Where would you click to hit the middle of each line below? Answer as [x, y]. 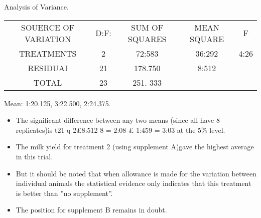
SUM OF [147, 27]
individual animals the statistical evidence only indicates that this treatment [134, 183]
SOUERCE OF [48, 27]
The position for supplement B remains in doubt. [91, 210]
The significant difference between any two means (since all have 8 [118, 120]
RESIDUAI [48, 68]
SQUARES [147, 39]
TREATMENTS [48, 53]
